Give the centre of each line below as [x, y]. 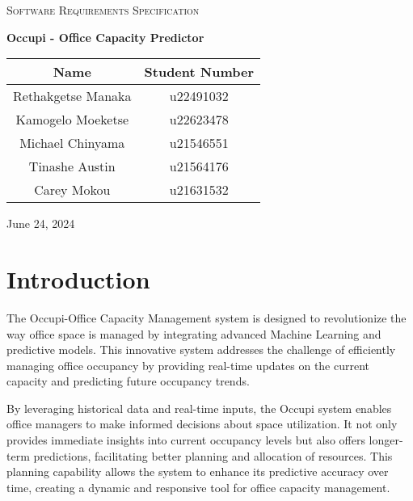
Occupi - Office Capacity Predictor [105, 37]
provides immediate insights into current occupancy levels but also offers [186, 440]
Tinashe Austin [72, 166]
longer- [386, 440]
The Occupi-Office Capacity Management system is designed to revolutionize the [206, 317]
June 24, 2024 [41, 223]
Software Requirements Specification [103, 10]
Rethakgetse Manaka [72, 96]
